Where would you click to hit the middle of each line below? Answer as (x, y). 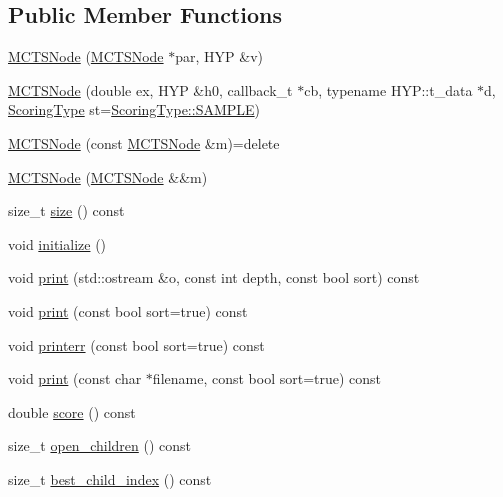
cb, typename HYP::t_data (388, 89)
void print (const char (75, 378)
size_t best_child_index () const (110, 478)
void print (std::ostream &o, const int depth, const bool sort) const (214, 277)
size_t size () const (66, 210)
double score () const (72, 411)
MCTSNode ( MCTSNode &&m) (108, 176)
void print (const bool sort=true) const (128, 310)
